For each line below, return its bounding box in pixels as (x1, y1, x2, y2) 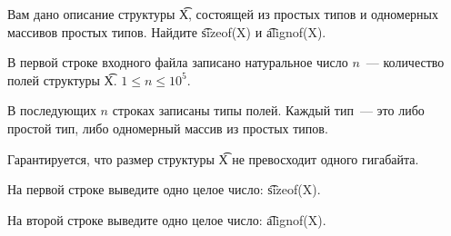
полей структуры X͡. (7, 70, 117, 89)
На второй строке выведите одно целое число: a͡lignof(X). (7, 210, 326, 229)
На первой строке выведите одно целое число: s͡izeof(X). (7, 180, 321, 199)
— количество (366, 53, 445, 72)
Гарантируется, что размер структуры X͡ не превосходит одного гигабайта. (7, 149, 419, 168)
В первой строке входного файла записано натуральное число (7, 53, 348, 72)
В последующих (7, 101, 96, 120)
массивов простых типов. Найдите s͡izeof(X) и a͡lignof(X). (7, 22, 326, 41)
